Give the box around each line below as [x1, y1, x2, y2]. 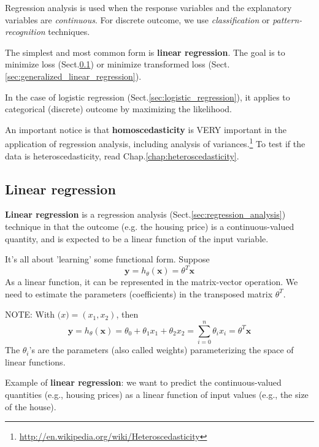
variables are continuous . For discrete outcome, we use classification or [5, 13, 270, 26]
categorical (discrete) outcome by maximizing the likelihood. [5, 102, 232, 115]
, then [116, 308, 139, 321]
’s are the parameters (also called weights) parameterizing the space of [29, 343, 294, 356]
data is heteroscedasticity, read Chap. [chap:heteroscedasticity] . [5, 149, 239, 162]
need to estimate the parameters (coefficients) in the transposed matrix [5, 287, 273, 300]
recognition [5, 25, 45, 38]
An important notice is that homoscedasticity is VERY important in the [5, 123, 286, 136]
